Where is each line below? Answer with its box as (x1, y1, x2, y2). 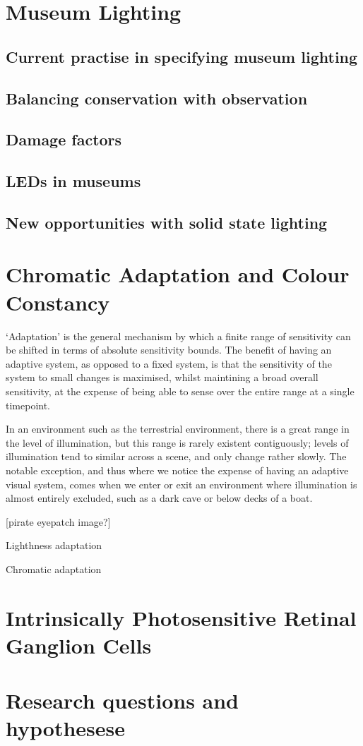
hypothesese (6, 714, 125, 742)
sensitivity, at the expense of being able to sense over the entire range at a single (6, 383, 355, 398)
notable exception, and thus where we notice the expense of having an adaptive (6, 462, 349, 477)
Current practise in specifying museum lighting (6, 45, 358, 67)
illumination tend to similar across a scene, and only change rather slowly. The (6, 449, 347, 464)
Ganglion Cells (6, 630, 152, 659)
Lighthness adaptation (6, 538, 102, 553)
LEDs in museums (6, 170, 141, 192)
